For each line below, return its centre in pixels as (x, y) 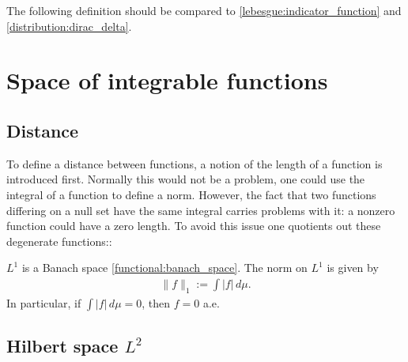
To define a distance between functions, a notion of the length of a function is (195, 163)
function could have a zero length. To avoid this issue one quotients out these (194, 226)
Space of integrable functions (167, 80)
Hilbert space (62, 346)
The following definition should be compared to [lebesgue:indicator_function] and (204, 10)
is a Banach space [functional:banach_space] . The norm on (164, 268)
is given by (353, 268)
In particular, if (44, 302)
